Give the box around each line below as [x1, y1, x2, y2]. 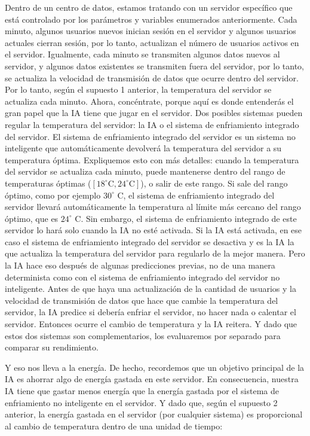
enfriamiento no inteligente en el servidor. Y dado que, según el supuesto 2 [5, 396, 278, 408]
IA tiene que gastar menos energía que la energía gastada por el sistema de [5, 385, 279, 397]
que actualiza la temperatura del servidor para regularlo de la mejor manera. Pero [5, 247, 305, 260]
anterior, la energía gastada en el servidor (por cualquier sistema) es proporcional [5, 408, 303, 420]
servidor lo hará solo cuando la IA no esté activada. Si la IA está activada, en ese [5, 224, 302, 236]
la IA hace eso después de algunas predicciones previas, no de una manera [5, 259, 275, 272]
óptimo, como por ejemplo [5, 188, 101, 201]
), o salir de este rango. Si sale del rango [140, 176, 288, 189]
